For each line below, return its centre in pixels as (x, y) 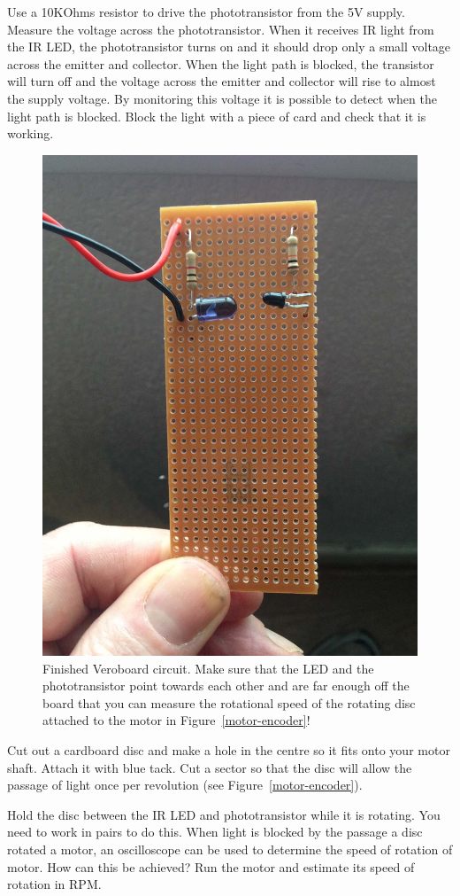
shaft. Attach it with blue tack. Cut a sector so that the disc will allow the (210, 767)
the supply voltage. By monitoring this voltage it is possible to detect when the (222, 98)
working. (31, 133)
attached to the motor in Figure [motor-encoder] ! (176, 720)
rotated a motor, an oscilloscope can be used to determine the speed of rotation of (230, 849)
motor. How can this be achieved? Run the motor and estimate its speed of (211, 866)
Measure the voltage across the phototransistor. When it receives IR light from (221, 29)
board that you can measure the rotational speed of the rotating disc (229, 702)
